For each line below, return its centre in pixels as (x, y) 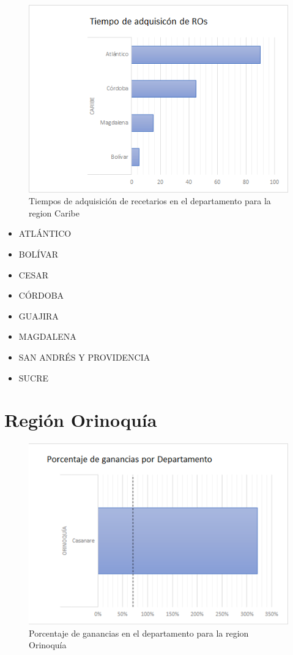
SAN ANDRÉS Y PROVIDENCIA (84, 357)
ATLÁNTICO (45, 233)
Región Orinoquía (81, 420)
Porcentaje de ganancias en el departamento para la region (139, 633)
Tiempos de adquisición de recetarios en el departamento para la (150, 201)
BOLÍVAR (39, 254)
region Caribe (54, 213)
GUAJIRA (39, 316)
